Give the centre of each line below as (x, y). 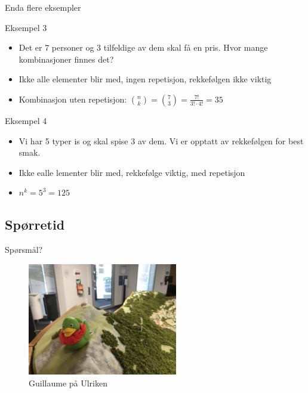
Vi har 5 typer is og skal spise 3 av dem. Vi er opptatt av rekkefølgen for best (161, 140)
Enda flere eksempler (43, 7)
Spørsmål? (24, 250)
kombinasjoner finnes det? (66, 59)
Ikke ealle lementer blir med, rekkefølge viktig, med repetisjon (132, 172)
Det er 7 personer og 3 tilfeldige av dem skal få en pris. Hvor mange (143, 47)
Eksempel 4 (26, 120)
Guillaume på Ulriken (68, 383)
